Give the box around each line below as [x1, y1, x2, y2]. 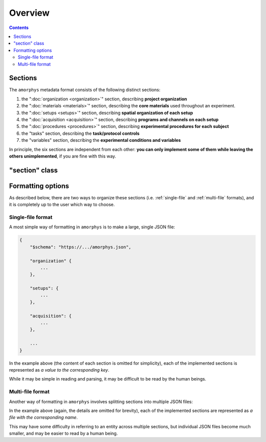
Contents [9, 25, 29, 31]
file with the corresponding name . [9, 414, 78, 420]
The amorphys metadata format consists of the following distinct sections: [9, 87, 161, 93]
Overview [9, 7, 50, 18]
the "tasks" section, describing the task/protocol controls [21, 130, 140, 136]
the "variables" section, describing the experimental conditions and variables [21, 137, 181, 143]
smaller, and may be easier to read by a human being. [9, 431, 118, 437]
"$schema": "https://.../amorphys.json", [30, 244, 132, 250]
